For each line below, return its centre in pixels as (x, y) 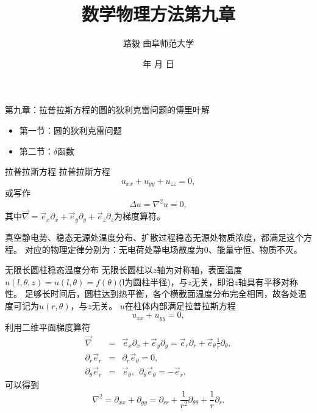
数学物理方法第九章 (158, 14)
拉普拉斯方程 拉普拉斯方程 (58, 171)
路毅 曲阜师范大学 (158, 43)
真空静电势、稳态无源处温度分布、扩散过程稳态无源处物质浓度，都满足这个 (154, 237)
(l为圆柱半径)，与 (153, 281)
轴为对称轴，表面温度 (200, 270)
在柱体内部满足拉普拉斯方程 (180, 305)
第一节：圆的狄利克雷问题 (70, 130)
